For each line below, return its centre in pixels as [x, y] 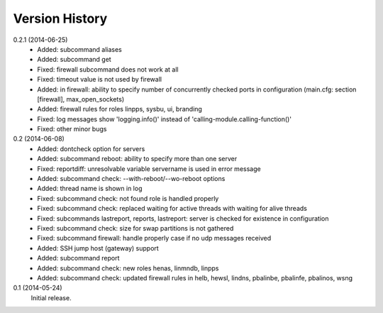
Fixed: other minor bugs [72, 129]
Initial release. [51, 297]
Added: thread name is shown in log [90, 189]
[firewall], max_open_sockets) [81, 99]
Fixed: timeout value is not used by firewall [100, 79]
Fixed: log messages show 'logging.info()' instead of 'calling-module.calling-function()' [165, 119]
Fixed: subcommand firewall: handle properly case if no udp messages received [154, 238]
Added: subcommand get [74, 60]
